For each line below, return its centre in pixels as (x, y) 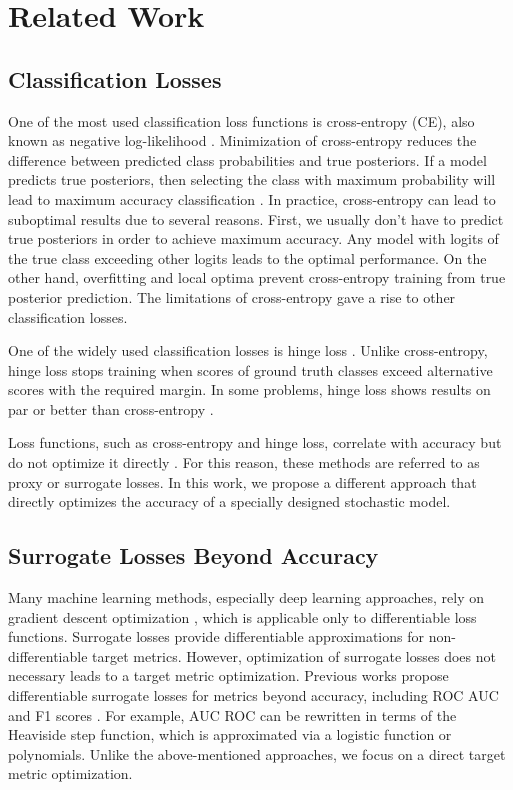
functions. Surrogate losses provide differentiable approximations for (216, 636)
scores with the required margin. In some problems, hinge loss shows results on (249, 389)
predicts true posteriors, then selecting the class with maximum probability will (252, 179)
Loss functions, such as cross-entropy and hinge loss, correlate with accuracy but (255, 442)
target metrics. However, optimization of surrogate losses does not (294, 655)
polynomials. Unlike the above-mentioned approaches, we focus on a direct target (257, 753)
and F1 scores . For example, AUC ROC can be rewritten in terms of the (232, 714)
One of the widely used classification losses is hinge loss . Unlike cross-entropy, (248, 350)
